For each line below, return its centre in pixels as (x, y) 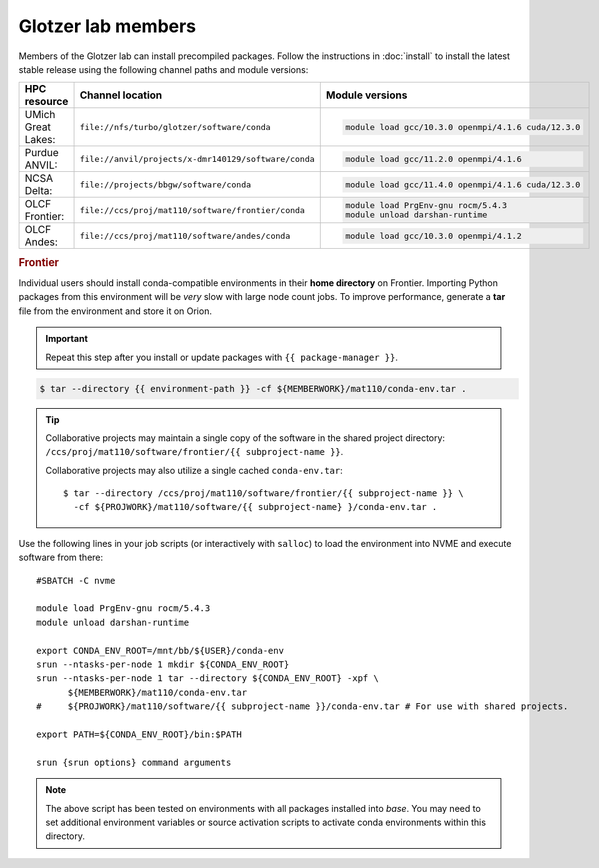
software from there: (61, 557)
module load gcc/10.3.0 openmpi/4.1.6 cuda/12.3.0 (463, 126)
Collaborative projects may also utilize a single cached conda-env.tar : (194, 470)
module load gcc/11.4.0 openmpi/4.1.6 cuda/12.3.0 (463, 184)
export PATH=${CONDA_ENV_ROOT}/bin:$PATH (139, 734)
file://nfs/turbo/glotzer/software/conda (175, 126)
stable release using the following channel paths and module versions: (163, 69)
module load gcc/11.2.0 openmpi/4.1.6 (433, 158)
